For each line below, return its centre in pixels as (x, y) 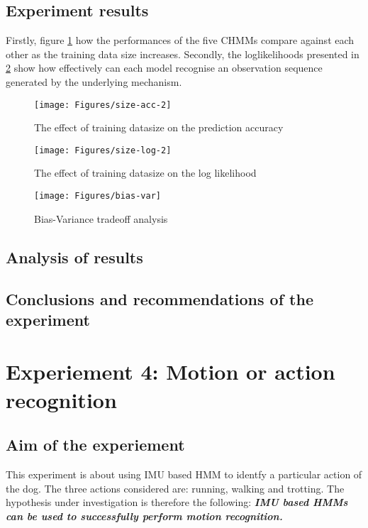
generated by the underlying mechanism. (94, 81)
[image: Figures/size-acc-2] (103, 105)
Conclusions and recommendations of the (160, 298)
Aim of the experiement (95, 445)
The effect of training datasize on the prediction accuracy (159, 127)
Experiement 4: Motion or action (171, 372)
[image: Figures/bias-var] (97, 196)
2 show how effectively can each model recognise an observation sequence (164, 68)
